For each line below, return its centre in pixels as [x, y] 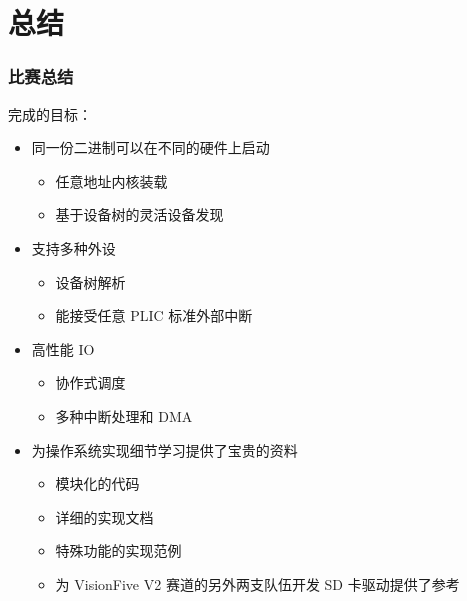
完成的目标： [50, 113]
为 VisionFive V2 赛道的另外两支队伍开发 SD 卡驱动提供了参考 [257, 583]
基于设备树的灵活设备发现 [139, 214]
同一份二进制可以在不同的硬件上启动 [150, 147]
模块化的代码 [97, 483]
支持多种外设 [73, 247]
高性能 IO [63, 348]
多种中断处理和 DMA [124, 415]
